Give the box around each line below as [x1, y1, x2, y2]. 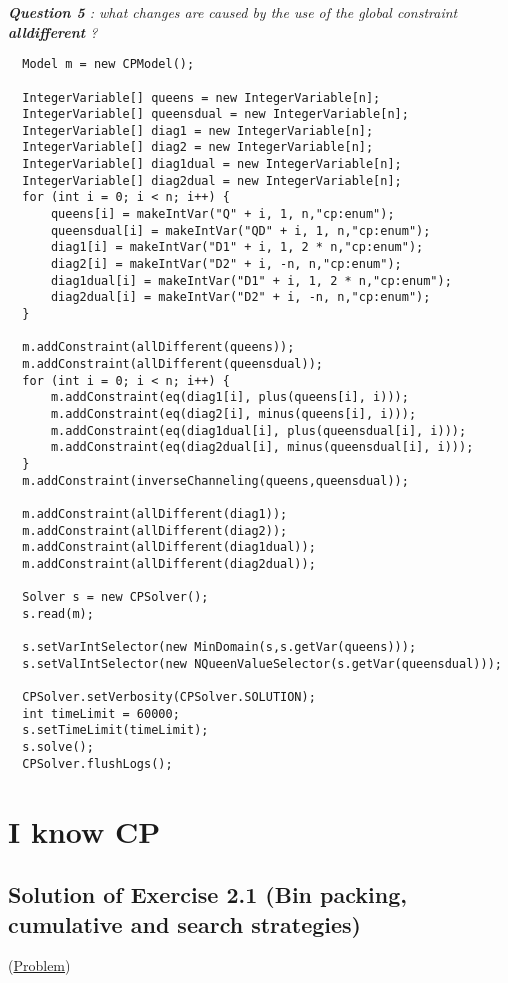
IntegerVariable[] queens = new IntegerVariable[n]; [22, 90, 381, 105]
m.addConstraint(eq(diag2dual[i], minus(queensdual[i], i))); [50, 440, 474, 455]
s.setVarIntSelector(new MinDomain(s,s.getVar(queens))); [22, 640, 417, 655]
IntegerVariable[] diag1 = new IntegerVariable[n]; [22, 123, 374, 138]
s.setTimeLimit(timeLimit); [22, 723, 209, 738]
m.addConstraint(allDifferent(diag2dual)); [22, 556, 316, 571]
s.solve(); [22, 740, 94, 755]
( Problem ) [8, 955, 71, 976]
